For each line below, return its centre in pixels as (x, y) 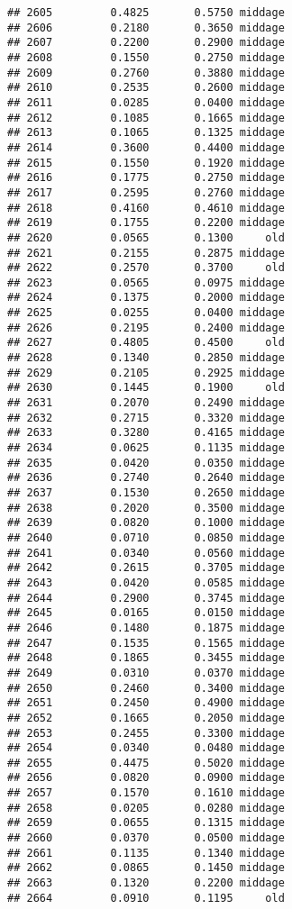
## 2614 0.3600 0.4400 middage (146, 147)
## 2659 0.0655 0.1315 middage (146, 823)
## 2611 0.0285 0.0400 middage (146, 102)
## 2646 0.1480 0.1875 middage (146, 627)
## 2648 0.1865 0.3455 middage (146, 658)
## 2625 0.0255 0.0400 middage (146, 313)
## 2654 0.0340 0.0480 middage (146, 748)
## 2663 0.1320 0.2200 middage (146, 883)
